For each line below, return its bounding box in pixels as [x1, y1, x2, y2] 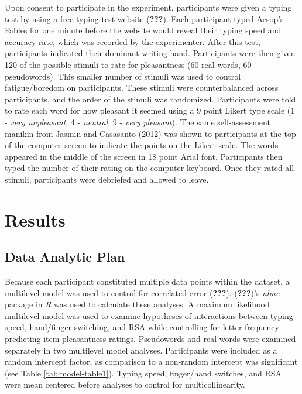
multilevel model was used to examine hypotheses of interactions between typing [5, 309, 293, 321]
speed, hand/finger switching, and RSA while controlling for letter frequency [5, 321, 279, 333]
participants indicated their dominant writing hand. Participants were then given [5, 47, 296, 59]
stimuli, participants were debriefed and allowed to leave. [5, 173, 209, 185]
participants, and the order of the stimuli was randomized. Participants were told [5, 92, 296, 105]
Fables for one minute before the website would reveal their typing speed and [5, 24, 282, 36]
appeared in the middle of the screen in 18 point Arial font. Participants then [5, 150, 283, 162]
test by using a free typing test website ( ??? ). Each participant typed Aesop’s [5, 12, 284, 25]
